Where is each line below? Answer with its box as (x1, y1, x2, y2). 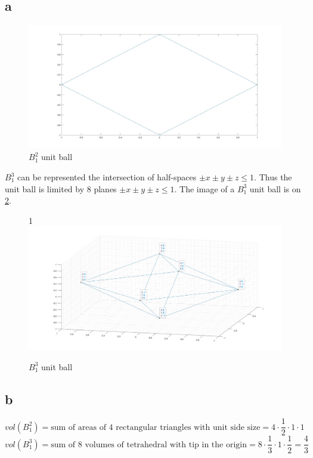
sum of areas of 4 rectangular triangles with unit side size (51, 423, 261, 432)
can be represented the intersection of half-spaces (17, 171, 197, 183)
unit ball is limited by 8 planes (5, 182, 117, 195)
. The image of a (174, 182, 235, 195)
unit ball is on (249, 182, 301, 195)
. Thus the (254, 171, 292, 183)
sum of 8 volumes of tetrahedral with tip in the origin (51, 440, 247, 449)
